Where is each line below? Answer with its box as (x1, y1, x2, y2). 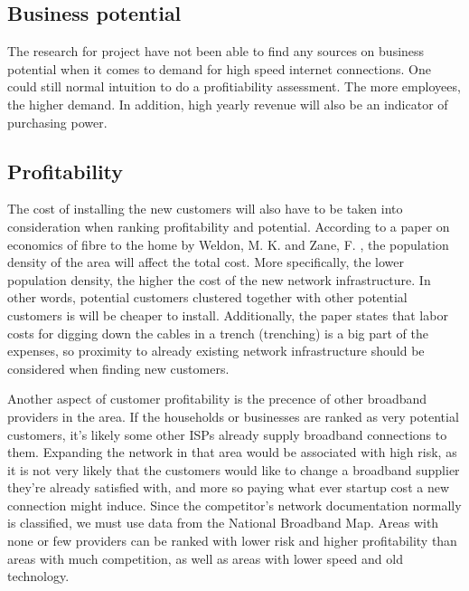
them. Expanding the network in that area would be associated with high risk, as (7, 443, 457, 462)
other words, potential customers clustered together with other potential (7, 288, 408, 307)
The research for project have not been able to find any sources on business (7, 42, 425, 61)
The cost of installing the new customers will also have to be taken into (7, 199, 403, 218)
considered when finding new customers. (7, 358, 230, 377)
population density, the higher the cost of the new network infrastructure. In (7, 270, 431, 289)
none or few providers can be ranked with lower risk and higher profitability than (7, 531, 457, 550)
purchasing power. (7, 112, 108, 131)
